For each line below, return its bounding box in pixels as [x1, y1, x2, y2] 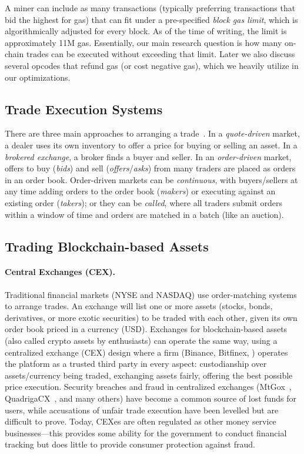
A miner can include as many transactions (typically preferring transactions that [5, 2, 296, 14]
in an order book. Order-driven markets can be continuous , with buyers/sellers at [5, 173, 298, 185]
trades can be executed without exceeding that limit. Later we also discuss [26, 48, 295, 60]
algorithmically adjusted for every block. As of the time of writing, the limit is [5, 25, 287, 37]
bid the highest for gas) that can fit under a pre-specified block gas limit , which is [5, 13, 298, 25]
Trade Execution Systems [5, 100, 163, 118]
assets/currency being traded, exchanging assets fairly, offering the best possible [5, 369, 293, 381]
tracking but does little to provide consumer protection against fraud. [5, 438, 255, 450]
